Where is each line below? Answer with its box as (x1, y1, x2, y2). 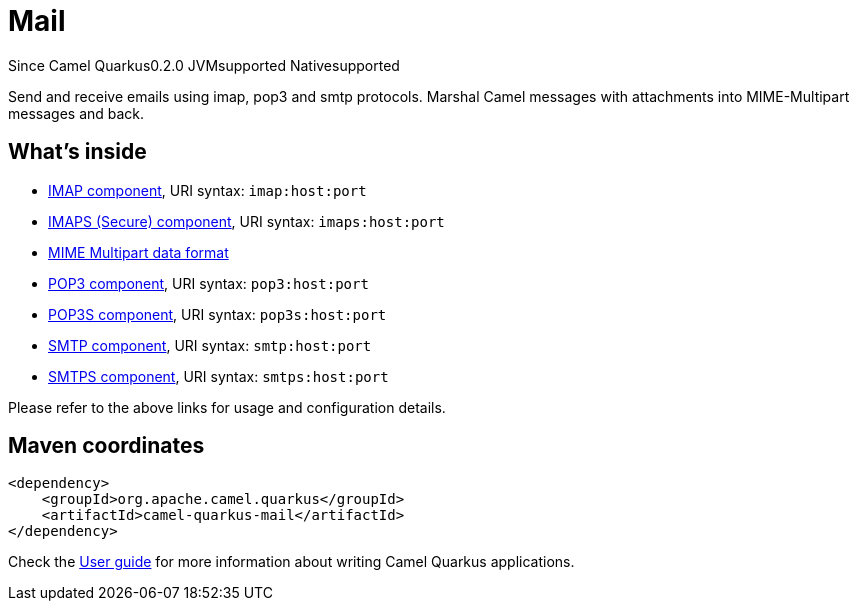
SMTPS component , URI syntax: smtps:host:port (48, 367, 389, 385)
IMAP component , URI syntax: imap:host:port (48, 181, 367, 199)
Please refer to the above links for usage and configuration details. (8, 398, 446, 416)
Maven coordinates (8, 433, 205, 459)
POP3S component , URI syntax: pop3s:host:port (48, 305, 387, 323)
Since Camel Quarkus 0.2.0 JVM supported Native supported (8, 56, 400, 74)
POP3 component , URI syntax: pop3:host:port (48, 274, 369, 292)
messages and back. (8, 104, 145, 122)
